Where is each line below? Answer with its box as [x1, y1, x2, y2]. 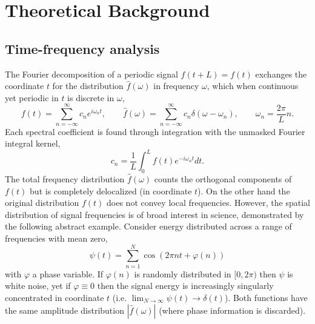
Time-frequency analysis [5, 39, 160, 58]
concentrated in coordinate [5, 291, 104, 303]
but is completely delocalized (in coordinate [30, 184, 192, 197]
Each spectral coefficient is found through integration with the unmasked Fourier [5, 125, 305, 137]
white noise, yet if [5, 279, 71, 292]
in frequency [153, 79, 199, 92]
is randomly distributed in [134, 267, 231, 280]
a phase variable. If [32, 267, 104, 280]
